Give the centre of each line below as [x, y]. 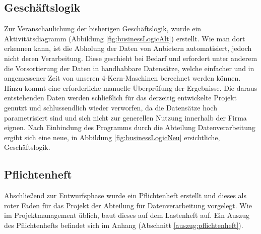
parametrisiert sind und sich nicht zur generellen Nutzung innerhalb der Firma [125, 117]
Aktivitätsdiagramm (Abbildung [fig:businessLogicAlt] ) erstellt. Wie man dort [125, 38]
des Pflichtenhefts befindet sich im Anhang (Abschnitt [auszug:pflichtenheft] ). [124, 225]
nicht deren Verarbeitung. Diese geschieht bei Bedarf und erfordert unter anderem [131, 58]
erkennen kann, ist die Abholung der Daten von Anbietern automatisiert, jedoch [128, 48]
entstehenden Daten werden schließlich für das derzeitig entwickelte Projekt [120, 98]
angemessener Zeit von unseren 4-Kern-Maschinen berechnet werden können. [122, 78]
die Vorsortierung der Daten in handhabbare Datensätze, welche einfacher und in [129, 68]
